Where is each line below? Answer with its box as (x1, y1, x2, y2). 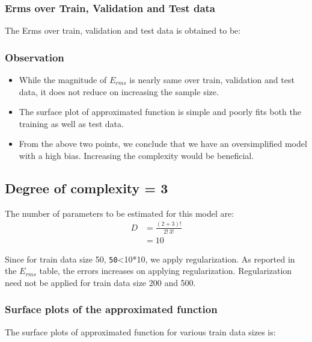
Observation (5, 49, 64, 64)
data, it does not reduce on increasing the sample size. (19, 85, 219, 98)
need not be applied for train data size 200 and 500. (5, 276, 196, 288)
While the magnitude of (19, 73, 107, 86)
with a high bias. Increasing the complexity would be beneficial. (19, 149, 254, 161)
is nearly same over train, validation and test (129, 73, 295, 86)
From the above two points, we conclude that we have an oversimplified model (19, 137, 307, 150)
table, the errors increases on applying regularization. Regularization (39, 264, 292, 277)
